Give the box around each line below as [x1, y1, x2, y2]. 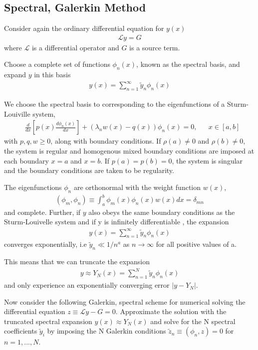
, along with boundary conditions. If [50, 136, 161, 146]
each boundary [4, 155, 49, 166]
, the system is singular [172, 155, 243, 166]
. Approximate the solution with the [115, 306, 227, 317]
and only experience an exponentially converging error [4, 280, 170, 290]
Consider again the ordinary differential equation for [4, 23, 164, 33]
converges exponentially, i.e [4, 239, 87, 249]
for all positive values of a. [156, 239, 237, 249]
